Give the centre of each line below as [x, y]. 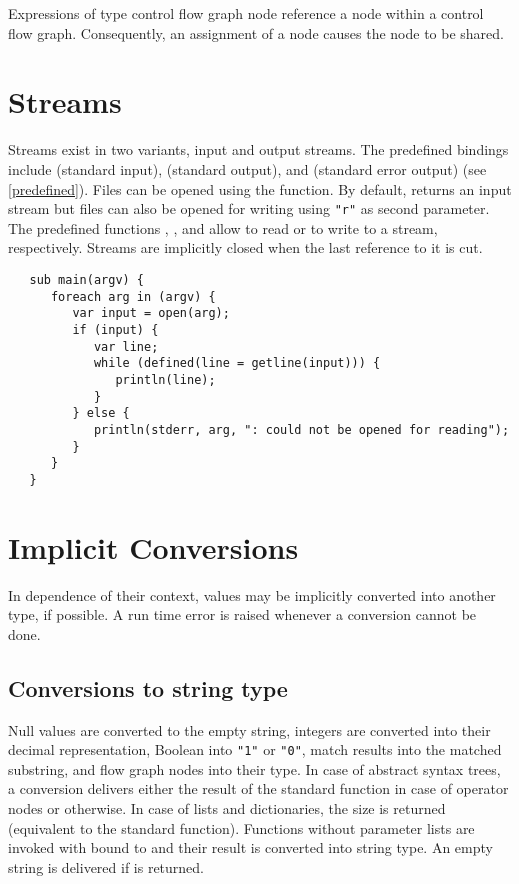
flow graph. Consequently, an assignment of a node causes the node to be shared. [256, 32]
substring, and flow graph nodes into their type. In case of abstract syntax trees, [254, 768]
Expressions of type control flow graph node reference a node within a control [246, 13]
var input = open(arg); [151, 313]
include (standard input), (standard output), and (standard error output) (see [247, 168]
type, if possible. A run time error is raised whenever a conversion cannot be [242, 614]
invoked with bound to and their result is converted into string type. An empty [250, 847]
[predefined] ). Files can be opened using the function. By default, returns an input [260, 188]
